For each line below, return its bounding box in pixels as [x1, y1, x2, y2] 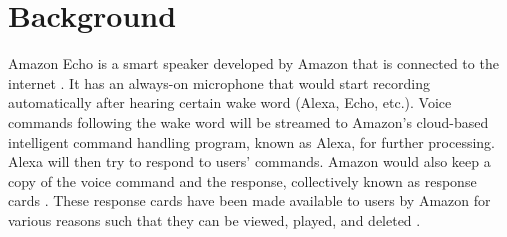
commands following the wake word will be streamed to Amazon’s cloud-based [8, 111, 489, 132]
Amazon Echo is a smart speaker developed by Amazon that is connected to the [8, 53, 499, 74]
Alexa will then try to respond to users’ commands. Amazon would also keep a [8, 151, 491, 172]
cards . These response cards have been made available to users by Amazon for [8, 190, 491, 211]
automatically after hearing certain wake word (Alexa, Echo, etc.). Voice [8, 92, 452, 113]
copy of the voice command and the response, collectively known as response [8, 170, 477, 191]
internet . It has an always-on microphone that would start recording [8, 72, 430, 93]
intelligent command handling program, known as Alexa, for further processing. [8, 131, 496, 152]
